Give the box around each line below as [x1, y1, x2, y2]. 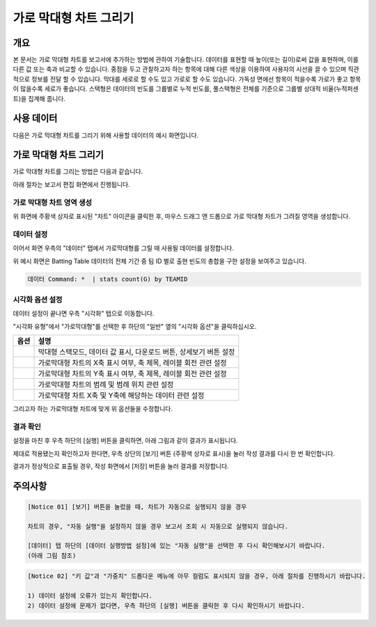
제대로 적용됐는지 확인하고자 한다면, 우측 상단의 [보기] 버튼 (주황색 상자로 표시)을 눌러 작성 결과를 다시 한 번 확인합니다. [13, 449, 336, 458]
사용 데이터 [13, 112, 58, 125]
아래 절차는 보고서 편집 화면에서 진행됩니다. [13, 180, 130, 188]
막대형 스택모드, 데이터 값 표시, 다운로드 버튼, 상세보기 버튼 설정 [38, 347, 235, 357]
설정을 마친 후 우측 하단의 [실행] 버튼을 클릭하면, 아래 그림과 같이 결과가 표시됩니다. [13, 436, 238, 445]
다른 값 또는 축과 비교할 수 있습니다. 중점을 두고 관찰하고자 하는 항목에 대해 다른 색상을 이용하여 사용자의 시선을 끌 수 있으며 [13, 65, 347, 73]
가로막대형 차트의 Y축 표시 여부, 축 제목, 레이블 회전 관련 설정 [38, 369, 227, 378]
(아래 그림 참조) [27, 551, 77, 559]
